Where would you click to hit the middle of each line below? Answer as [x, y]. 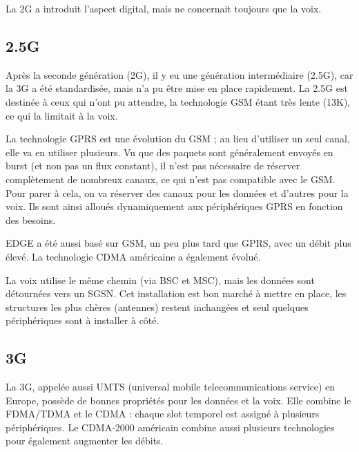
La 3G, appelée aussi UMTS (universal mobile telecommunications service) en [171, 387]
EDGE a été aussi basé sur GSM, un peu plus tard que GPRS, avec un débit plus [178, 243]
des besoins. [31, 219]
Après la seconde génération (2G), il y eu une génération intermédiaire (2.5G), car [179, 74]
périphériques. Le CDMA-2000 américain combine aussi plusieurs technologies [170, 427]
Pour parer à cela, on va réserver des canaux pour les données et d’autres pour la [177, 192]
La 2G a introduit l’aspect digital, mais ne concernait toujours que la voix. [164, 8]
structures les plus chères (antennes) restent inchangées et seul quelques [157, 307]
